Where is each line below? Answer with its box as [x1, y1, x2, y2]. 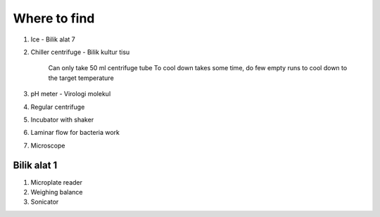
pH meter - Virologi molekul [30, 90, 111, 98]
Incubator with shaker [30, 115, 94, 124]
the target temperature [48, 74, 114, 82]
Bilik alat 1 [13, 159, 58, 171]
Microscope [30, 141, 65, 150]
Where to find [13, 11, 95, 26]
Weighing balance [30, 188, 83, 196]
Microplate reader [30, 178, 83, 186]
